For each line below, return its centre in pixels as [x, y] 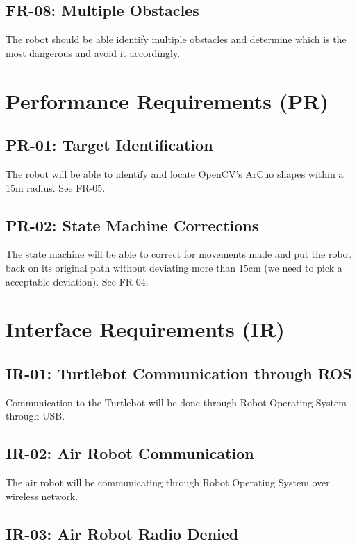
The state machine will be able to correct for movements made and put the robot [179, 254]
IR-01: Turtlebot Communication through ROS [179, 373]
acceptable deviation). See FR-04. [77, 281]
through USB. [35, 416]
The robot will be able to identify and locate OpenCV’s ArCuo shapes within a [175, 173]
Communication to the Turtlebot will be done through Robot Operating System [176, 402]
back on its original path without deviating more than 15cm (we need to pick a [174, 267]
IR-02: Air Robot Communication [130, 453]
